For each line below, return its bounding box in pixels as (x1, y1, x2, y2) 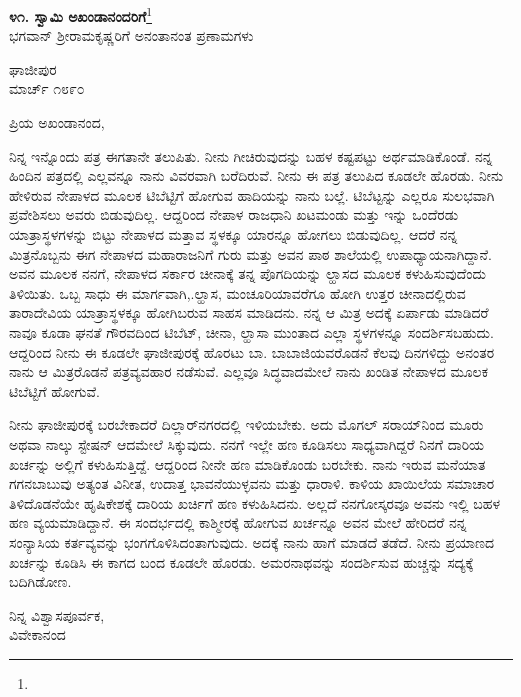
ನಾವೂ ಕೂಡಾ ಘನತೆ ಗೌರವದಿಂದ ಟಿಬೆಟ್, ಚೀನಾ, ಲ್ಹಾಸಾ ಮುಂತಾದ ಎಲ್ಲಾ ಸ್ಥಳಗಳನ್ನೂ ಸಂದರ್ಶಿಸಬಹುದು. (9, 321, 494, 342)
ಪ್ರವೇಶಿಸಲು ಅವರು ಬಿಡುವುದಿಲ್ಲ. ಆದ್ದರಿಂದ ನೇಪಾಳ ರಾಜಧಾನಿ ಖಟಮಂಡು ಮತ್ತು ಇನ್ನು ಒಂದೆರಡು (9, 204, 459, 225)
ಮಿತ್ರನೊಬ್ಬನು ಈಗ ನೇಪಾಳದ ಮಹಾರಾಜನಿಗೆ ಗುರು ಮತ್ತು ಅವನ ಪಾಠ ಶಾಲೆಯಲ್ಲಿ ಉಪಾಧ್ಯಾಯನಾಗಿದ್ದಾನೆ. (9, 243, 492, 264)
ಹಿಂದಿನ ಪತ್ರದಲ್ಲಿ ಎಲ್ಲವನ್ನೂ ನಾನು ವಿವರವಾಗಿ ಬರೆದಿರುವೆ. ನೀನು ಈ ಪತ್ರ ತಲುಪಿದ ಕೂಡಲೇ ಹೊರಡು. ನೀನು (9, 165, 504, 186)
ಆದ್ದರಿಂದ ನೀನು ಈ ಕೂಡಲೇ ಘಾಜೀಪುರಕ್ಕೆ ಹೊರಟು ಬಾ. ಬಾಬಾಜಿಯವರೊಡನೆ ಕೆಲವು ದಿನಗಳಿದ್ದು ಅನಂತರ (9, 341, 495, 362)
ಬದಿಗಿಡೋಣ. (9, 571, 72, 592)
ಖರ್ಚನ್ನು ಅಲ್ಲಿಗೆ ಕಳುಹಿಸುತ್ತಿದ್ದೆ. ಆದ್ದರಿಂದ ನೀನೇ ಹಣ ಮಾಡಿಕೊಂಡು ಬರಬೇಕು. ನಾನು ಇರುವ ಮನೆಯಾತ (9, 453, 486, 474)
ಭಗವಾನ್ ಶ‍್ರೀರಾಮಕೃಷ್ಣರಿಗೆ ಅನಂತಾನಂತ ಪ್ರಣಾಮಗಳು (9, 25, 254, 46)
